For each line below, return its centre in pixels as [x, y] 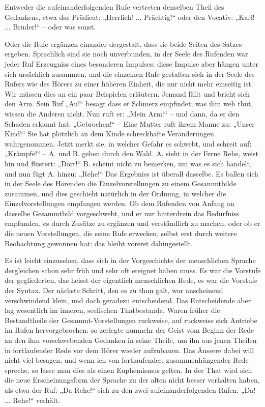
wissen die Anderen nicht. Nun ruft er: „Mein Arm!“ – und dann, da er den [122, 113]
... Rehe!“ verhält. [32, 400]
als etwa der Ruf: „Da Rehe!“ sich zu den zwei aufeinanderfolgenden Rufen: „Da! [130, 389]
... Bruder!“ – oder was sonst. [50, 27]
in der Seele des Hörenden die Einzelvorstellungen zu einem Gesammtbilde [121, 183]
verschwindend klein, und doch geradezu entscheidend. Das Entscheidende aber [128, 300]
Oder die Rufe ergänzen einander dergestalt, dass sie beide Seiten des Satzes [123, 43]
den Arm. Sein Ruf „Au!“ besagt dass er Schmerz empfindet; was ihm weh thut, [129, 104]
